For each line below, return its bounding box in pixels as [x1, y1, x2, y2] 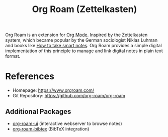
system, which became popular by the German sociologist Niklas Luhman [5, 37, 157, 43]
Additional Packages [5, 107, 71, 116]
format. [5, 53, 21, 59]
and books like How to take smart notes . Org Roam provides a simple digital [5, 43, 162, 49]
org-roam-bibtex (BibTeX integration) [12, 125, 90, 131]
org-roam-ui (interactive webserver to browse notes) [12, 120, 122, 126]
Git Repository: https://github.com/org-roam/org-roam [12, 93, 126, 99]
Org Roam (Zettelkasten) [32, 4, 137, 15]
